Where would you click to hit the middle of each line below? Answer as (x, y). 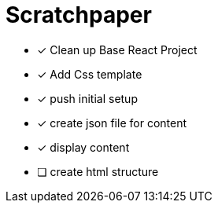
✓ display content (83, 147)
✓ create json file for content (112, 123)
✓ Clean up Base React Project (117, 49)
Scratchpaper (79, 15)
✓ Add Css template (90, 74)
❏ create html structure (98, 171)
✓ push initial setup (87, 98)
